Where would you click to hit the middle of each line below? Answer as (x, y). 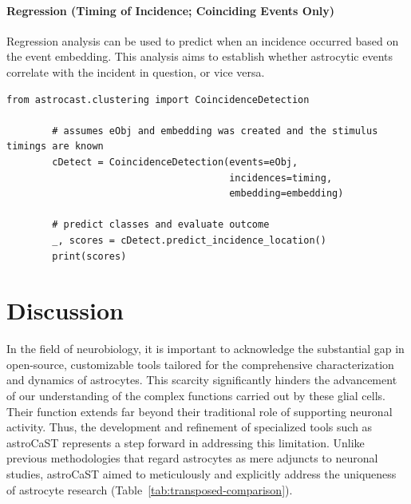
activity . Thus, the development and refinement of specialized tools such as (190, 427)
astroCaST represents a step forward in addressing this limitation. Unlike (186, 442)
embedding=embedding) (287, 194)
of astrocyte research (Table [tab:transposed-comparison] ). (150, 489)
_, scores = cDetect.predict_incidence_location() (189, 240)
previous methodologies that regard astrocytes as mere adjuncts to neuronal (192, 458)
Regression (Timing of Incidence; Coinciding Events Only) (171, 10)
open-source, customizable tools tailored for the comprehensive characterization (200, 364)
